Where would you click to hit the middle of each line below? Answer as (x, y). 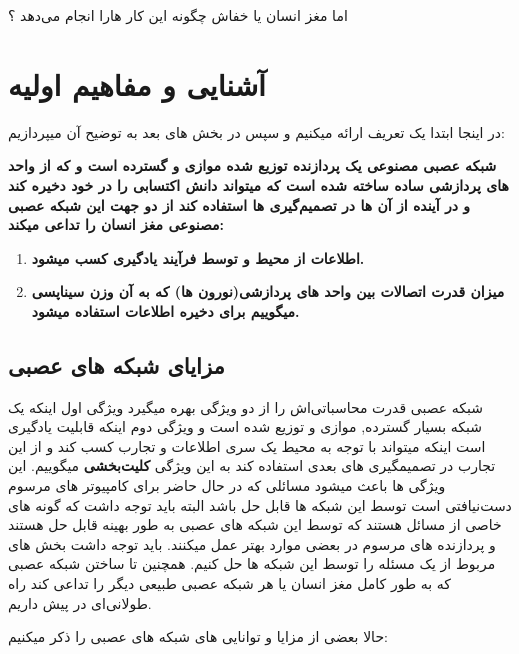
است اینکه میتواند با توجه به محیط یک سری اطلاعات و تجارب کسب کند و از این (247, 445)
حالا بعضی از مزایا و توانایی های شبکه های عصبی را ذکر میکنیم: (198, 636)
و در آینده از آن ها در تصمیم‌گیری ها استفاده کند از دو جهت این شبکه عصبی (239, 204)
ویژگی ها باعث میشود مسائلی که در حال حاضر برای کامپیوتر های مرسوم (227, 485)
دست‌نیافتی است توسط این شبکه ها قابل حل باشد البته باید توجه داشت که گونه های (260, 504)
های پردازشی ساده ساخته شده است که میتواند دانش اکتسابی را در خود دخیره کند (258, 184)
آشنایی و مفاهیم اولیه (137, 83)
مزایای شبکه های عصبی (116, 364)
